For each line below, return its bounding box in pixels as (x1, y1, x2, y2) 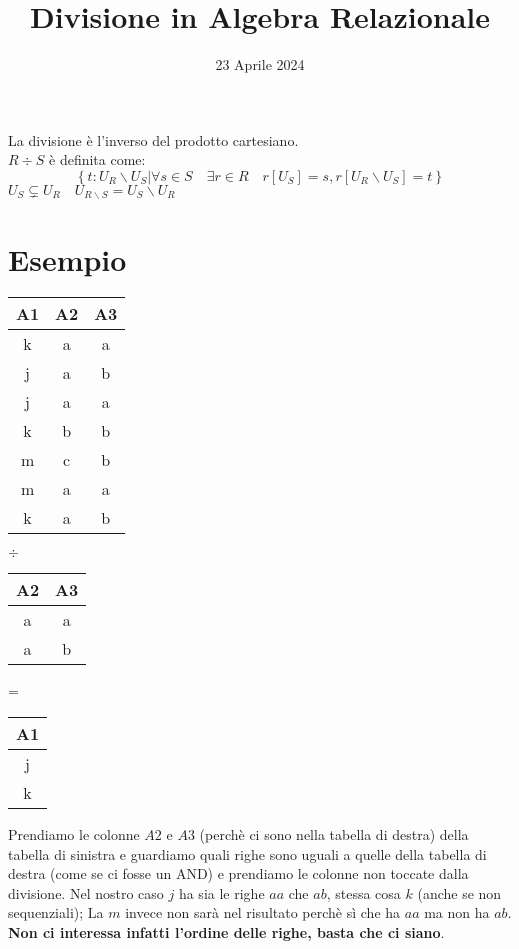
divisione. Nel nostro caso (8, 882, 164, 903)
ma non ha (424, 902, 490, 923)
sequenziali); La (8, 902, 104, 923)
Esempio (8, 238, 127, 279)
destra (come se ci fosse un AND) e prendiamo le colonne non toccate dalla (8, 863, 469, 884)
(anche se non (417, 882, 502, 903)
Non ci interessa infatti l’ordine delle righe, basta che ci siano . (8, 922, 445, 943)
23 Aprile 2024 (215, 54, 305, 75)
